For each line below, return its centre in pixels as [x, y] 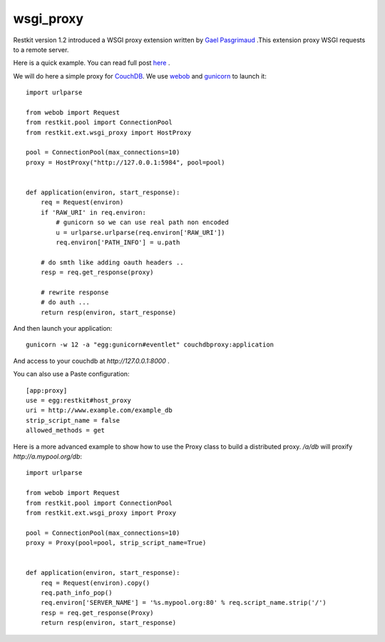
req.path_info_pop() [76, 593]
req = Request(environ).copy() [95, 583]
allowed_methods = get [66, 431]
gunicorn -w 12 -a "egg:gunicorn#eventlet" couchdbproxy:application [150, 345]
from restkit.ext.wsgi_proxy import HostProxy [109, 132]
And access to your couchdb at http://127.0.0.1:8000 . [92, 361]
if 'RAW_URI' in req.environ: [93, 212]
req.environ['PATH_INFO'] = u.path [118, 242]
